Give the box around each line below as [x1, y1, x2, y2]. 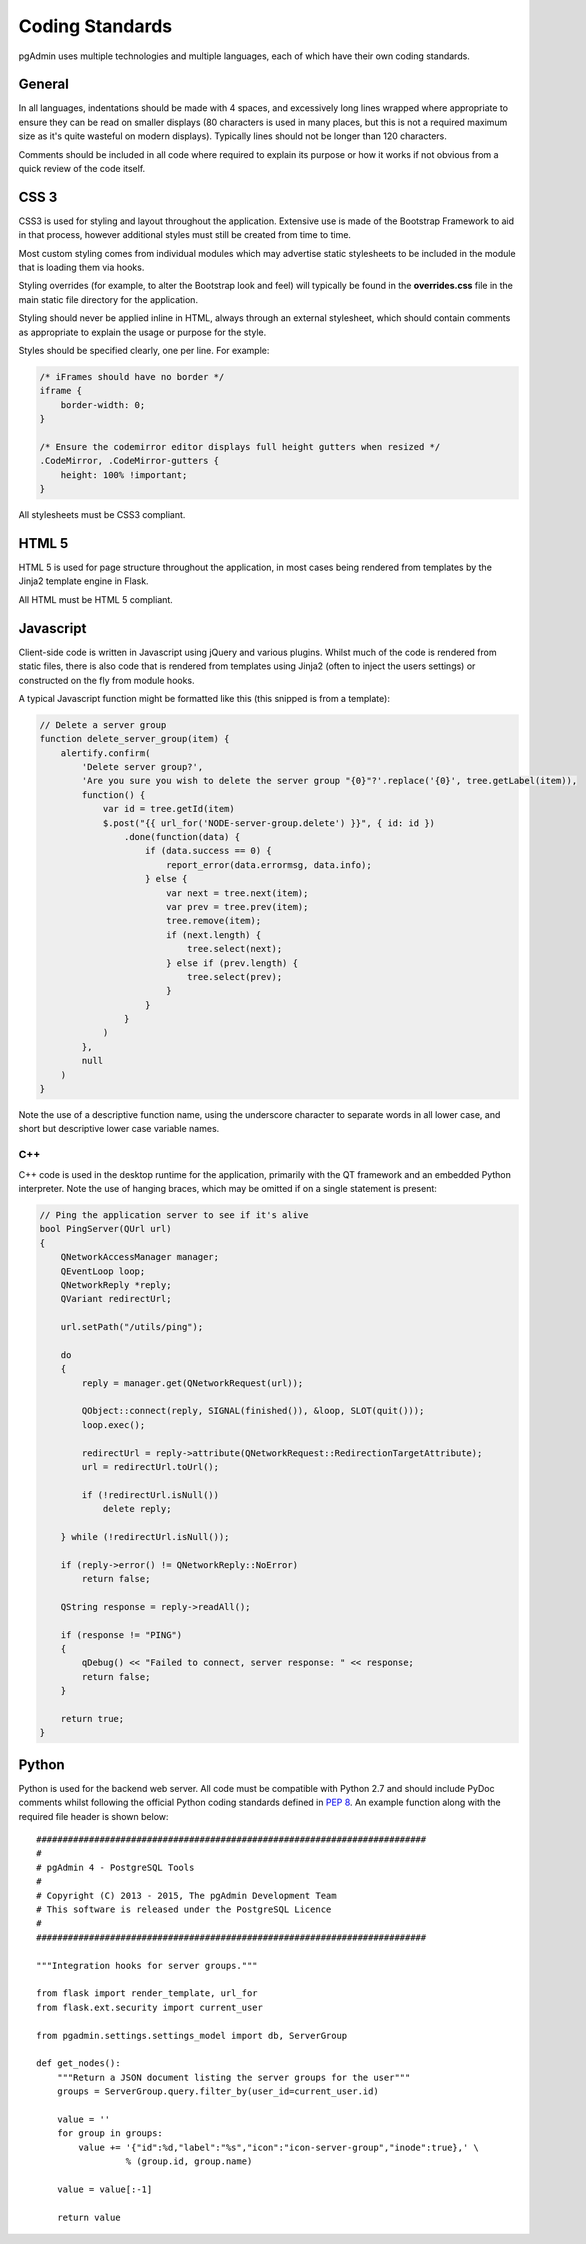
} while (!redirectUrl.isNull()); [60, 1531, 230, 1542]
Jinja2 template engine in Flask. [18, 575, 149, 587]
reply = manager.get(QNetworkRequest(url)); [81, 1377, 304, 1389]
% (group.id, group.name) [125, 2156, 253, 2167]
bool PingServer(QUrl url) [39, 1223, 172, 1235]
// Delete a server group [39, 719, 167, 730]
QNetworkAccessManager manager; [60, 1251, 220, 1263]
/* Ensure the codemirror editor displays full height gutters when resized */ [39, 441, 441, 452]
